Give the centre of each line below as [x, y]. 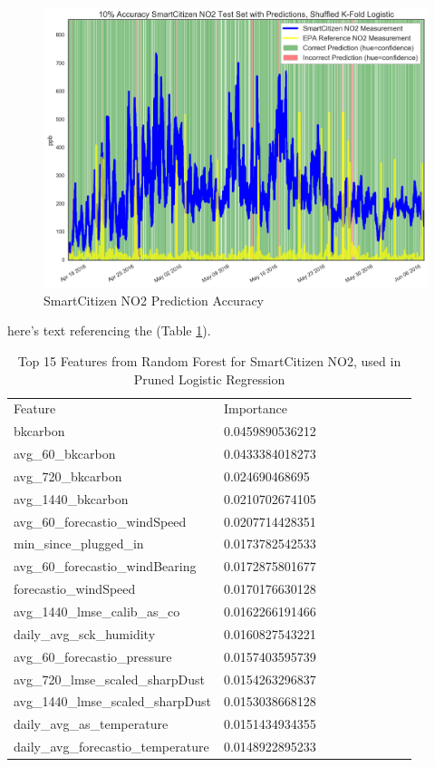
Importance [255, 408]
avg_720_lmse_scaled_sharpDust [109, 679]
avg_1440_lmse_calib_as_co [97, 611]
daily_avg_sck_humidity [85, 633]
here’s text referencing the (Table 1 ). [109, 330]
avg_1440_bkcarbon [71, 498]
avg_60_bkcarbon [65, 454]
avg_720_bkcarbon [68, 476]
